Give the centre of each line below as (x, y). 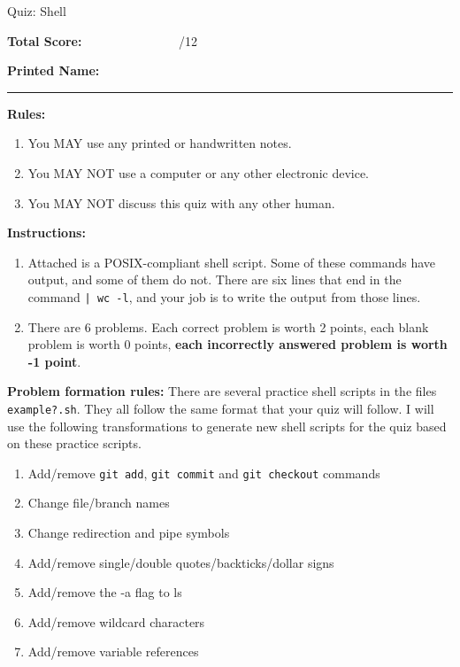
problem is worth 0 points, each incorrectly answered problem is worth (238, 344)
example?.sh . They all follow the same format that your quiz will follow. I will (221, 408)
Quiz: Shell (37, 11)
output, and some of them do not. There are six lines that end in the (215, 279)
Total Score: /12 (103, 40)
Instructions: (46, 233)
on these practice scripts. (74, 443)
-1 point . (54, 361)
